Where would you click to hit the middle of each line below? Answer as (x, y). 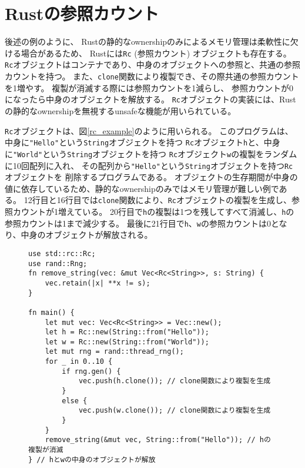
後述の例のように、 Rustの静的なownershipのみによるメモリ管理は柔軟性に (148, 42)
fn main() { (51, 312)
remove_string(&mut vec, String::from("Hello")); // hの (158, 440)
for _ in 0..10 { (79, 362)
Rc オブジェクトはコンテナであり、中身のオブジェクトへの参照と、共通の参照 (153, 64)
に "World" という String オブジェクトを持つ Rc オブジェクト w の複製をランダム (151, 153)
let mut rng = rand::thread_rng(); (114, 352)
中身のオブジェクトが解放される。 (87, 235)
